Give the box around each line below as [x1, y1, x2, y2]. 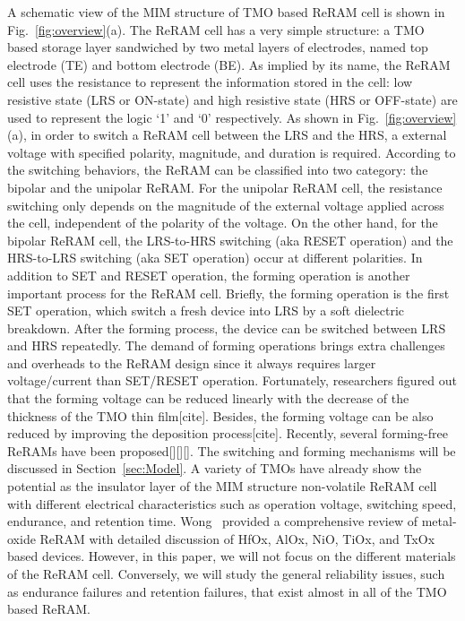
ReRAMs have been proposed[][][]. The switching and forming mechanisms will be [7, 441, 456, 460]
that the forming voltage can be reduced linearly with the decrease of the [7, 389, 409, 408]
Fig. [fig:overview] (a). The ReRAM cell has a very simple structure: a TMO [7, 20, 425, 39]
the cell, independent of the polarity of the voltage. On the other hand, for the [7, 213, 438, 232]
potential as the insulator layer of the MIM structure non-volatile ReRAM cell [7, 477, 437, 496]
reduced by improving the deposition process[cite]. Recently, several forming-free [7, 424, 448, 443]
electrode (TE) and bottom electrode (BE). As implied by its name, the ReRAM [7, 55, 451, 73]
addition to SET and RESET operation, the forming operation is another [7, 265, 410, 284]
